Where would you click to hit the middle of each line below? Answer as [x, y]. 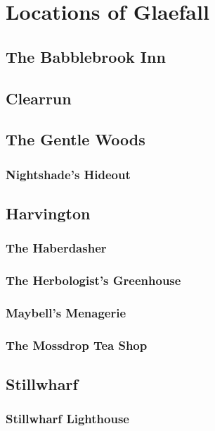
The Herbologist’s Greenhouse [93, 280]
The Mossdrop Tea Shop [77, 345]
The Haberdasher [56, 248]
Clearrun [39, 98]
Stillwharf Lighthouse [67, 419]
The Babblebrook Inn [86, 56]
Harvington [48, 213]
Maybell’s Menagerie [66, 312]
